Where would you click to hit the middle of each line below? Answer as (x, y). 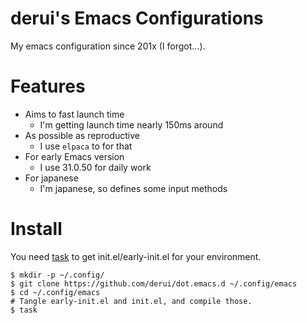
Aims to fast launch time (74, 114)
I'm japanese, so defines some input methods (133, 188)
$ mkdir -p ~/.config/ (57, 275)
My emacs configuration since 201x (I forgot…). (108, 46)
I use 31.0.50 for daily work (95, 167)
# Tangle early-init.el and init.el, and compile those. (131, 301)
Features (48, 86)
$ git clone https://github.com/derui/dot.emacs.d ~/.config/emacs (154, 283)
